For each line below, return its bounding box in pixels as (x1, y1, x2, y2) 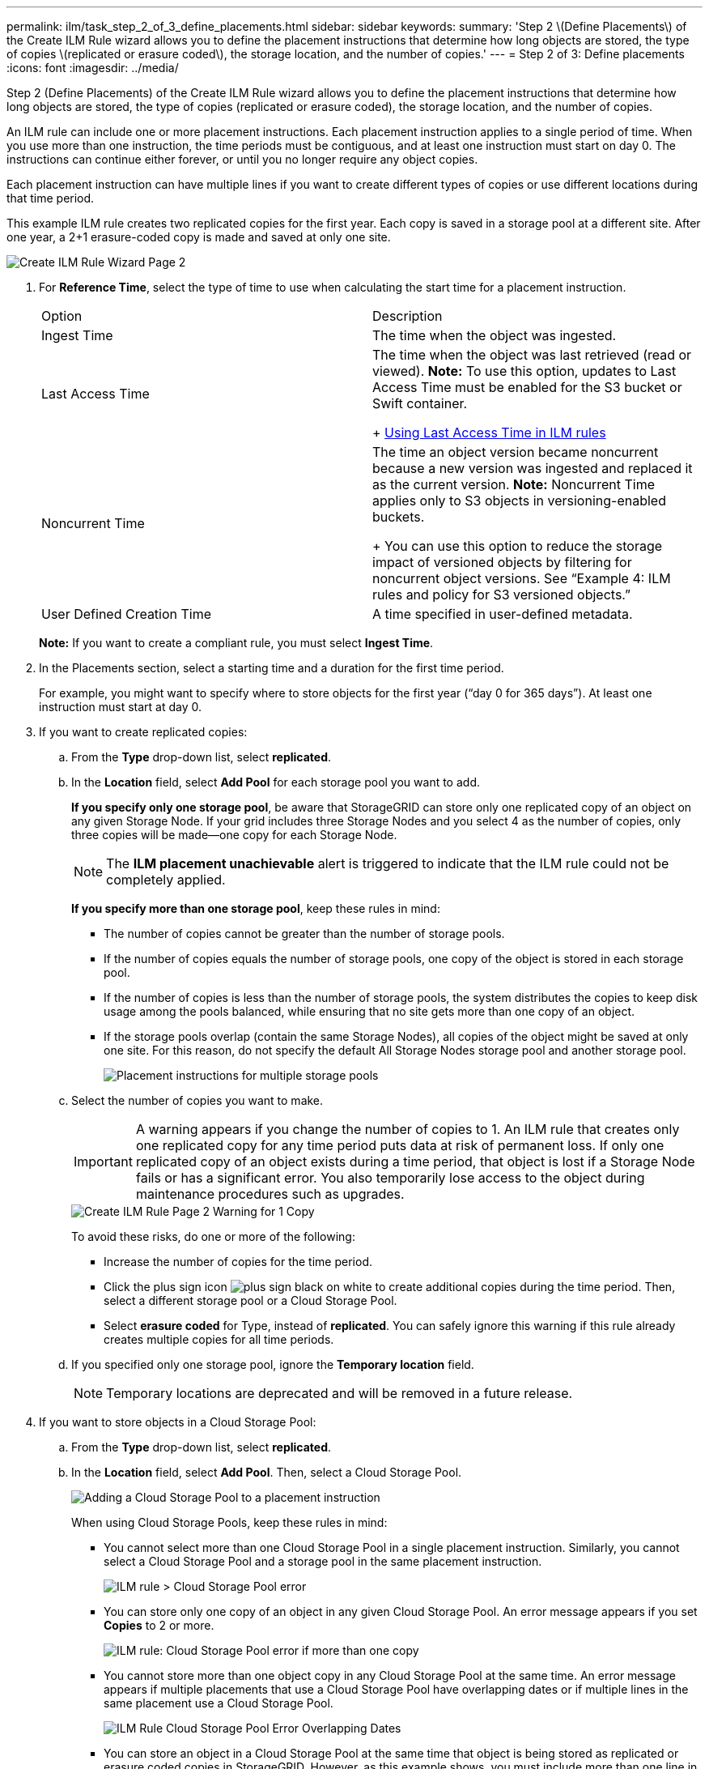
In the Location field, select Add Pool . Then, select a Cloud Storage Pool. (71, 1465, 462, 1479)
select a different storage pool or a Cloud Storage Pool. (104, 1294, 397, 1307)
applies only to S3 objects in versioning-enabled (372, 492, 666, 509)
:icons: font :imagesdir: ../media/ (6, 61, 179, 75)
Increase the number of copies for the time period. (104, 1255, 372, 1268)
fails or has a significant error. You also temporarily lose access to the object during (135, 1170, 645, 1186)
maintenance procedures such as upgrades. (135, 1186, 405, 1202)
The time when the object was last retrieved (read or (372, 347, 692, 363)
